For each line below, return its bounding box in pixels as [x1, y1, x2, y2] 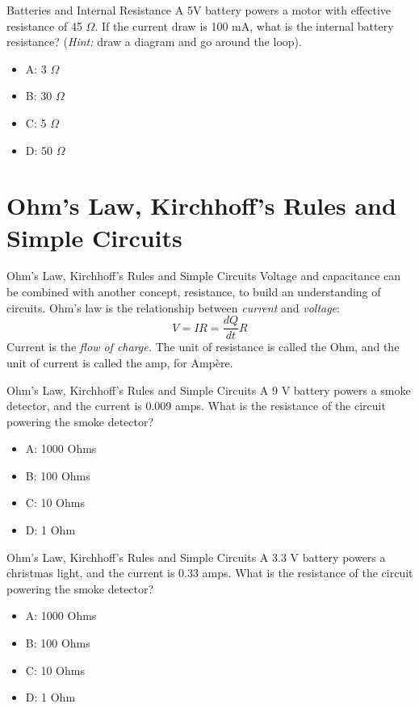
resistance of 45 [6, 17, 82, 34]
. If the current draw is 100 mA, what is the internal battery [94, 17, 394, 34]
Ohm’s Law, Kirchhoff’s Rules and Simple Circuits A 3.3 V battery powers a [6, 548, 386, 565]
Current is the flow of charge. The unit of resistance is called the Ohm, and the [6, 338, 400, 355]
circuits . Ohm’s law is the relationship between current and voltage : [6, 299, 340, 316]
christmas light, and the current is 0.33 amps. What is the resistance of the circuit [6, 564, 413, 581]
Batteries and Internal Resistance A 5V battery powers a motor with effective [6, 2, 392, 18]
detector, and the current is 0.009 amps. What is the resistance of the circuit [6, 397, 386, 414]
